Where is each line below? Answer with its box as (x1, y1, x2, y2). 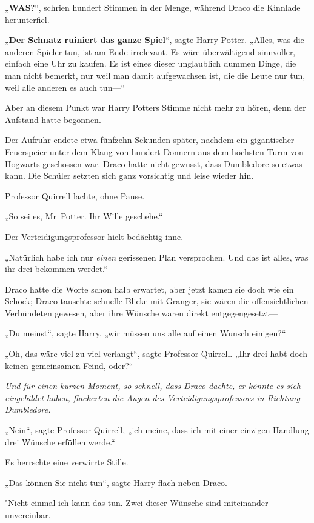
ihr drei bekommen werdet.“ (5, 262, 108, 275)
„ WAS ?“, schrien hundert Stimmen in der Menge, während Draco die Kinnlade (5, 1, 301, 13)
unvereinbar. (5, 508, 51, 521)
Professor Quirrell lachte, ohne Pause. (5, 189, 145, 202)
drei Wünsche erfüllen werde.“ (5, 435, 115, 448)
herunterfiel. (5, 13, 50, 25)
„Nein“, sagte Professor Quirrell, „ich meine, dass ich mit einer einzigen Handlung (5, 424, 309, 436)
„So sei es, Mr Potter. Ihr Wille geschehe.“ (5, 210, 163, 222)
